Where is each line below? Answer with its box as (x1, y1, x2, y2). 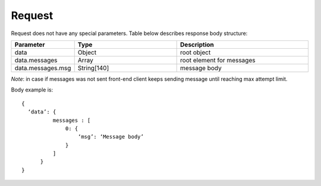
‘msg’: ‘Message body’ (77, 134, 144, 140)
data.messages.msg (14, 64, 71, 72)
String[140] (77, 64, 109, 72)
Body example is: (11, 86, 53, 93)
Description (180, 40, 214, 49)
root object (180, 48, 211, 56)
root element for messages (180, 56, 256, 64)
